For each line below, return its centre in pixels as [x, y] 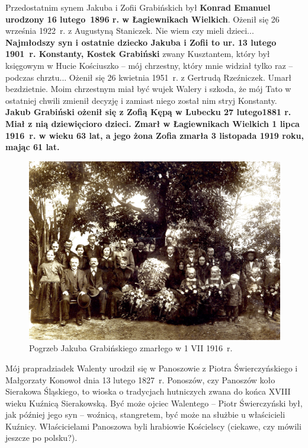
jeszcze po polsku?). [41, 438]
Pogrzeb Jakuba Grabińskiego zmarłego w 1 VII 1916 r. [131, 348]
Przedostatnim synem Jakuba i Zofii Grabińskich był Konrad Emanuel [138, 7]
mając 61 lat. [33, 147]
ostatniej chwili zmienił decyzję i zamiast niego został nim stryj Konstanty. [141, 100]
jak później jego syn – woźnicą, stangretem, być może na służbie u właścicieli [145, 414]
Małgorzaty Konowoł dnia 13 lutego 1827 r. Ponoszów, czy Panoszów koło [140, 379]
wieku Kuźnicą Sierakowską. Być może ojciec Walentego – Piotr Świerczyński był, [154, 403]
